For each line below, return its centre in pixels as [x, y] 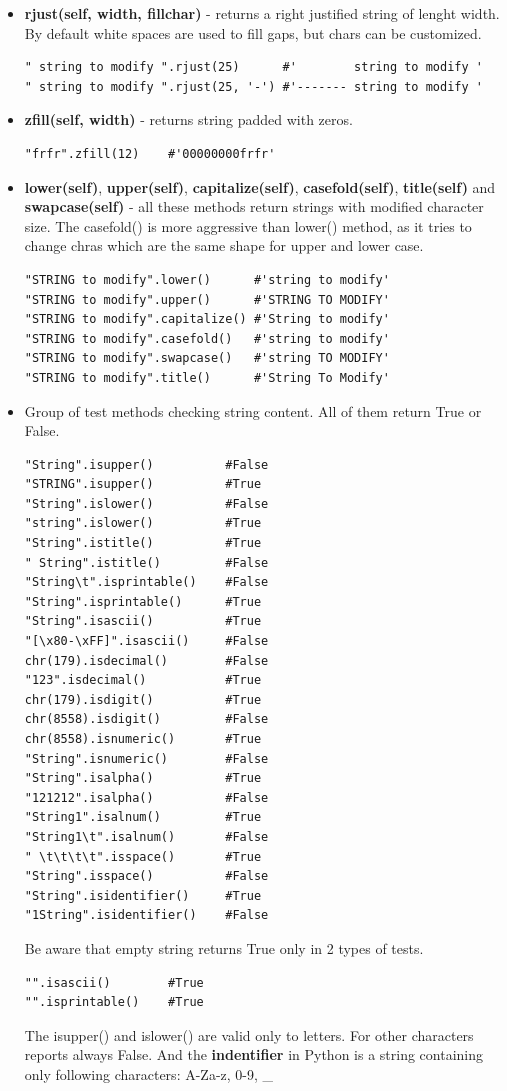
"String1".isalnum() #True [143, 817]
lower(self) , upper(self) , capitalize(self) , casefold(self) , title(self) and [260, 186]
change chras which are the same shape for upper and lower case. [224, 245]
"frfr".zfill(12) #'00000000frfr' [150, 153]
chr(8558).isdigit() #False [146, 719]
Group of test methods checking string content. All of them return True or [253, 410]
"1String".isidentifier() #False [146, 915]
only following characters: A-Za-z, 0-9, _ [149, 1073]
